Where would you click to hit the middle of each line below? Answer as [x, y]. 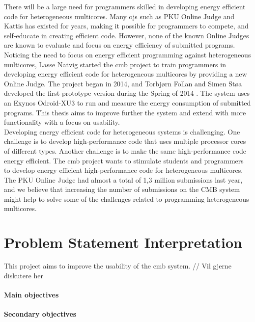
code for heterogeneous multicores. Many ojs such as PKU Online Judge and [119, 16]
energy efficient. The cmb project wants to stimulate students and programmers [124, 160]
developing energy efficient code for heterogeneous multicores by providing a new [126, 74]
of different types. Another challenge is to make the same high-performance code [125, 150]
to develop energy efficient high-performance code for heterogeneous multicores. [124, 170]
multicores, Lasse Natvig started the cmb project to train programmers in [115, 64]
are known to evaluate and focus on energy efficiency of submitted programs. [120, 45]
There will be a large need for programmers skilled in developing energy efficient [125, 6]
